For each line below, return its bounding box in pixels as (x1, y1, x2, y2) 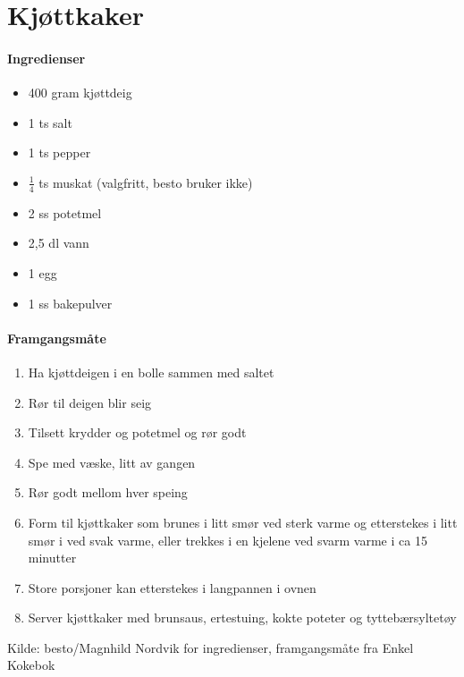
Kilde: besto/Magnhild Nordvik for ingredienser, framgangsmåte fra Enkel (7, 638, 414, 656)
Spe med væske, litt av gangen (28, 453, 196, 471)
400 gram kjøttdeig (28, 83, 132, 102)
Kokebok (7, 656, 55, 674)
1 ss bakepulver (28, 293, 113, 312)
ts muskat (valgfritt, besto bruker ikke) (38, 173, 253, 191)
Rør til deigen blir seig (28, 393, 152, 411)
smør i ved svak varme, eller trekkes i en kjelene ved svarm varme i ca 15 (28, 530, 427, 549)
